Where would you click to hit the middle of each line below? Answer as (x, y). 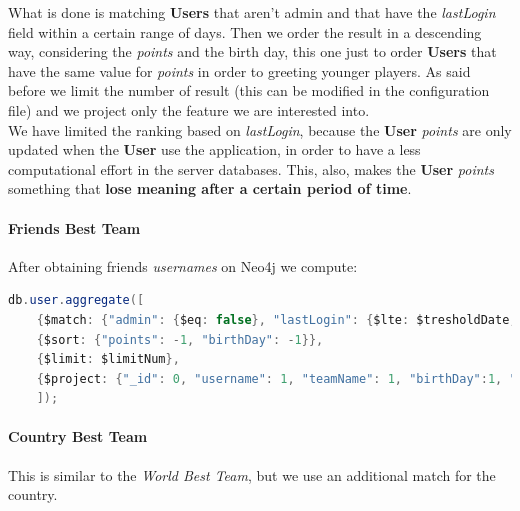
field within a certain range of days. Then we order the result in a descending (245, 31)
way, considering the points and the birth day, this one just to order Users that (252, 51)
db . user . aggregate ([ (76, 300)
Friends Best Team (74, 227)
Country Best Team (78, 436)
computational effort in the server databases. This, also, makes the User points (251, 168)
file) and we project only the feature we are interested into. (189, 109)
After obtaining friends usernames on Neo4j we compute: (183, 265)
